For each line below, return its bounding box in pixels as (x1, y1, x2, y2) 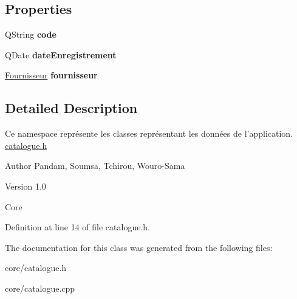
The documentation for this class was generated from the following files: (5, 241, 273, 253)
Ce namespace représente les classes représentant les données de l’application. (5, 127, 293, 140)
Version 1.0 (5, 179, 46, 192)
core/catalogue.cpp (5, 281, 75, 294)
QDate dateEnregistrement (5, 48, 117, 61)
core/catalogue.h (5, 261, 67, 274)
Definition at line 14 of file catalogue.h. (5, 221, 150, 233)
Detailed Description (5, 98, 138, 117)
